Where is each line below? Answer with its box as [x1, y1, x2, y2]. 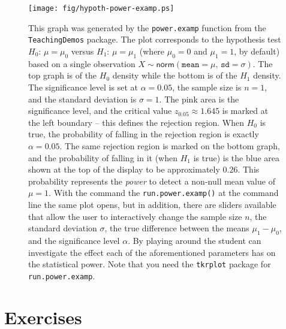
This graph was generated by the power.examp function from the [28, 21, 266, 34]
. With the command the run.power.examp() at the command [49, 186, 279, 199]
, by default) [234, 44, 280, 57]
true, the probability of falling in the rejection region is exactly [28, 128, 259, 140]
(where [139, 44, 165, 57]
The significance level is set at [28, 80, 138, 93]
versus [71, 44, 94, 57]
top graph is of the [28, 69, 97, 82]
